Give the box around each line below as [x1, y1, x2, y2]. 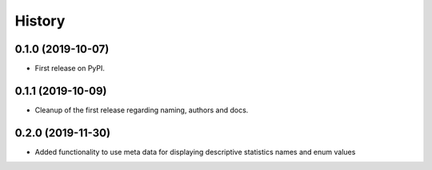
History [14, 12, 66, 30]
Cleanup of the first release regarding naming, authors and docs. [34, 105, 249, 115]
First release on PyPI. [34, 64, 106, 73]
